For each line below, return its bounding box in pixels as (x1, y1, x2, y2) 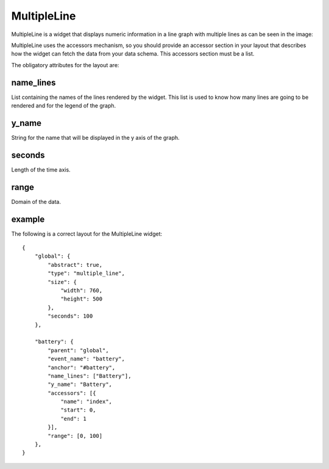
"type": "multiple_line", (48, 270, 125, 277)
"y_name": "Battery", (48, 381, 113, 388)
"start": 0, (60, 407, 96, 413)
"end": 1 (60, 415, 87, 422)
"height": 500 (60, 296, 103, 302)
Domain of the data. (11, 198, 61, 205)
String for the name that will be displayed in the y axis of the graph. (11, 134, 180, 141)
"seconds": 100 (48, 313, 93, 320)
